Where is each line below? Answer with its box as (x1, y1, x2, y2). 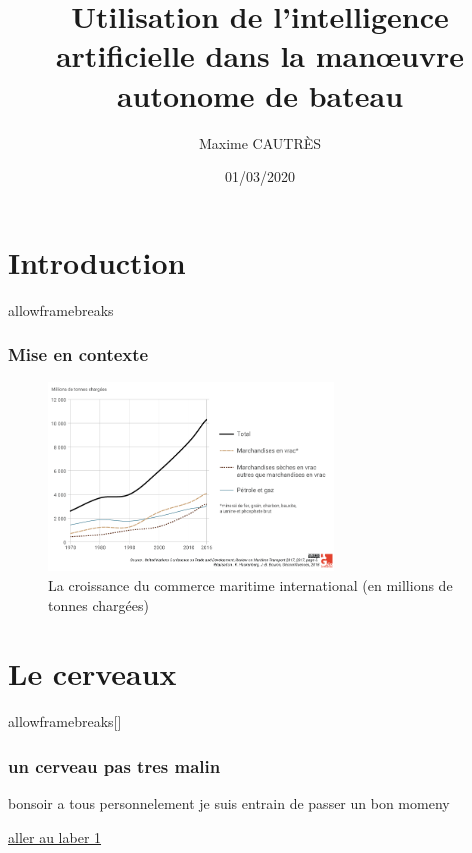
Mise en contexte (8, 342, 149, 367)
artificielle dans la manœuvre (55, 35, 465, 76)
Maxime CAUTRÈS (198, 132, 322, 153)
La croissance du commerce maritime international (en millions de (48, 575, 453, 595)
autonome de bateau (116, 74, 404, 115)
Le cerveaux (8, 653, 177, 694)
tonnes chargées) (48, 594, 149, 615)
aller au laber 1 (8, 826, 102, 847)
